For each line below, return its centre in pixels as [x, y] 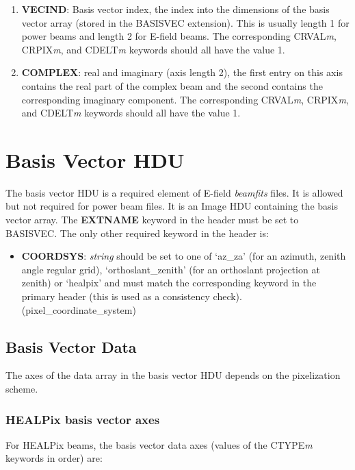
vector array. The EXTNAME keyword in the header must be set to [152, 220]
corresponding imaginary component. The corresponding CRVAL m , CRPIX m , [185, 99]
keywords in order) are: [54, 458]
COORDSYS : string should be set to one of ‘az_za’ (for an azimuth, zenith [184, 256]
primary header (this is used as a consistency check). [132, 296]
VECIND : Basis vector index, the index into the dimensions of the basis [175, 9]
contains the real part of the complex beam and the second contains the [172, 85]
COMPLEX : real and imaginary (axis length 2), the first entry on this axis [182, 72]
